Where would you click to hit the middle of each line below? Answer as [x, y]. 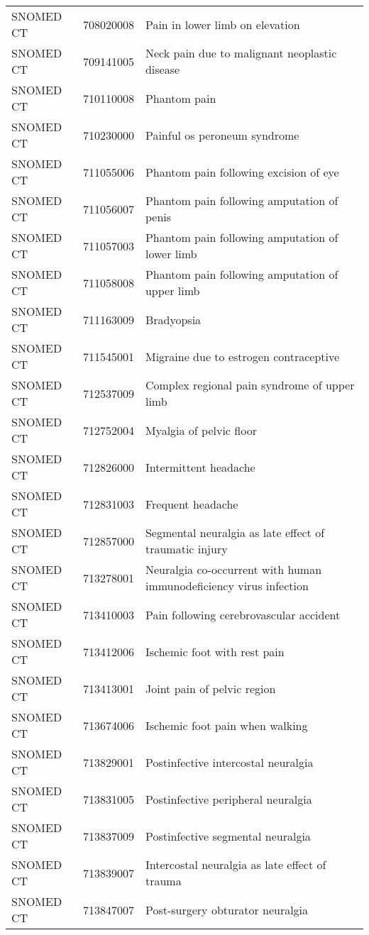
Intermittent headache [200, 467]
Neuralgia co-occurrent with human [233, 569]
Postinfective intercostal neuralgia [229, 762]
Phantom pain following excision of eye [242, 172]
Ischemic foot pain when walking [226, 725]
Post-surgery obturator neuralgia [227, 909]
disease [163, 69]
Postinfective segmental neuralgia [228, 836]
